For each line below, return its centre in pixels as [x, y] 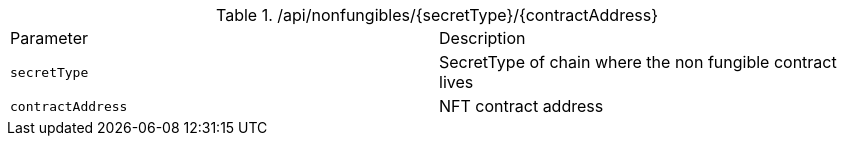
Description [482, 38]
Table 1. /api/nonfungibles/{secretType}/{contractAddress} [437, 15]
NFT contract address [521, 106]
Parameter [49, 38]
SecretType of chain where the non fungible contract [638, 62]
